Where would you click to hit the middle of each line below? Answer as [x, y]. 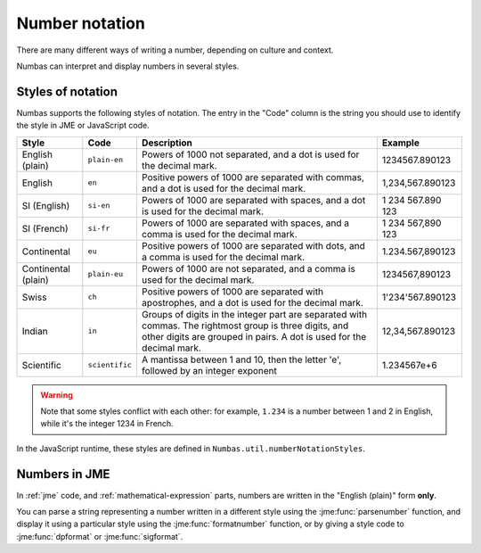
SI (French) [45, 228]
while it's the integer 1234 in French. [107, 424]
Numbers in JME [63, 474]
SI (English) [46, 205]
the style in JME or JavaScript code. [83, 126]
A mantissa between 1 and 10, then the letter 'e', [241, 359]
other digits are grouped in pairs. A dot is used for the [254, 336]
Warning [57, 395]
